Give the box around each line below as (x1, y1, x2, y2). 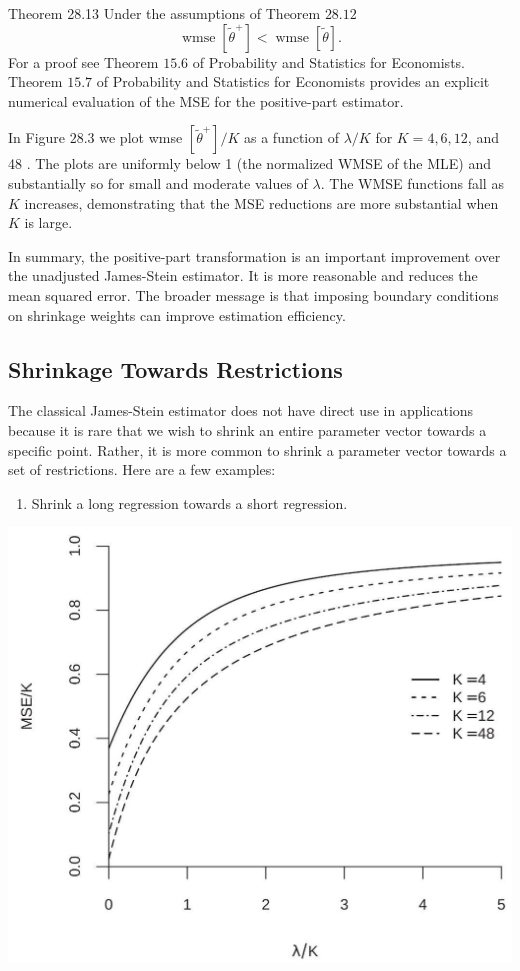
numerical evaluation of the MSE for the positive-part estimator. (8, 90, 404, 111)
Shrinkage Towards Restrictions (8, 353, 343, 384)
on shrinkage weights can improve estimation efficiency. (8, 304, 346, 325)
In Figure (8, 127, 66, 148)
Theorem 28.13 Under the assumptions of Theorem (8, 3, 321, 23)
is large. (24, 212, 73, 233)
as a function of (244, 127, 339, 148)
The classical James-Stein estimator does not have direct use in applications (8, 400, 474, 421)
